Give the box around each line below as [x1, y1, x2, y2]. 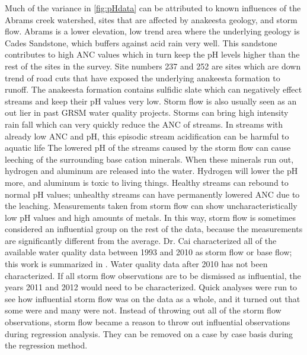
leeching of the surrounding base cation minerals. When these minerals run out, [5, 153, 294, 165]
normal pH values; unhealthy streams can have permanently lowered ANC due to [5, 188, 300, 200]
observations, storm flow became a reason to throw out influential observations [5, 316, 290, 328]
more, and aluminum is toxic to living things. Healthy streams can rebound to [5, 176, 289, 188]
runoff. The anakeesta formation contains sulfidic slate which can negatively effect [5, 83, 302, 96]
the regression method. [5, 339, 88, 351]
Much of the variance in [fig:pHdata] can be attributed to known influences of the [5, 2, 301, 14]
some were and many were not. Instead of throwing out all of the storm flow [5, 304, 282, 316]
